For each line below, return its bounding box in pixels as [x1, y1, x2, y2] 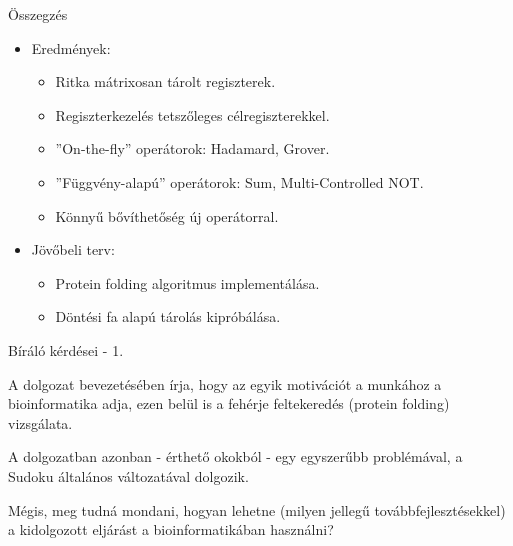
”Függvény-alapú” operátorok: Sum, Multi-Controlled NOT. [55, 171, 424, 192]
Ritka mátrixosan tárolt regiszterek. [55, 71, 276, 92]
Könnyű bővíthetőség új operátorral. [55, 205, 279, 226]
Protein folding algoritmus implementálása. [55, 272, 320, 293]
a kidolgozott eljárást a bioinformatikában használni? [8, 519, 334, 540]
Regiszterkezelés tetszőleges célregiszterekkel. [55, 104, 330, 125]
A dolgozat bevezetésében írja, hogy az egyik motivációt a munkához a [8, 373, 442, 394]
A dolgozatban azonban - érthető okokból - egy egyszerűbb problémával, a [8, 446, 463, 467]
